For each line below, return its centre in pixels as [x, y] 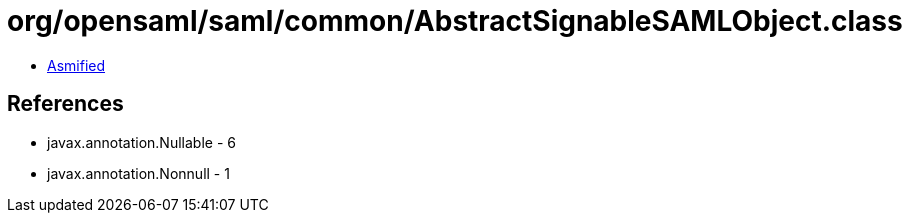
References [65, 104]
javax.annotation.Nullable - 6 [141, 142]
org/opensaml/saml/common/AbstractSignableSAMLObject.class [455, 21]
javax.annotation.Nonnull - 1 [138, 173]
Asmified [76, 65]
